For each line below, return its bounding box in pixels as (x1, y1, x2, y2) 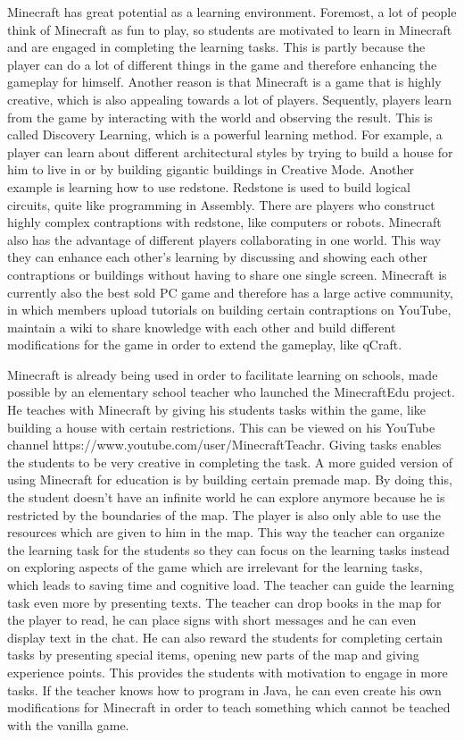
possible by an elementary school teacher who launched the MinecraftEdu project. (7, 383, 455, 401)
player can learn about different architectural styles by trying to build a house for (7, 142, 453, 161)
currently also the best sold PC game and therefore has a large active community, (7, 282, 453, 301)
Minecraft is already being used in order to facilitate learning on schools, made (7, 365, 438, 383)
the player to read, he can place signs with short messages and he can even (7, 610, 417, 629)
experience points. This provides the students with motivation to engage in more (7, 662, 448, 681)
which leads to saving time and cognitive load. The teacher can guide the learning (7, 576, 455, 593)
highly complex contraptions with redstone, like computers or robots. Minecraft (7, 213, 442, 231)
